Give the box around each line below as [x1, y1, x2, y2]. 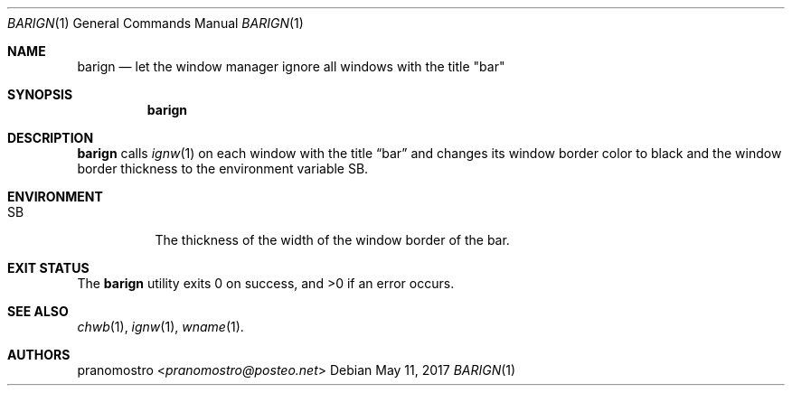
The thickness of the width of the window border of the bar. [155, 232, 510, 248]
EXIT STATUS [7, 260, 90, 276]
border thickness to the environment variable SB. [77, 161, 369, 176]
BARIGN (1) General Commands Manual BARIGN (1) [7, 15, 304, 31]
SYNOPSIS [7, 87, 73, 102]
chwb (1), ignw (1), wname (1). [77, 319, 244, 334]
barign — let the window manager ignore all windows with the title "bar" [77, 59, 505, 74]
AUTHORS [7, 347, 71, 362]
